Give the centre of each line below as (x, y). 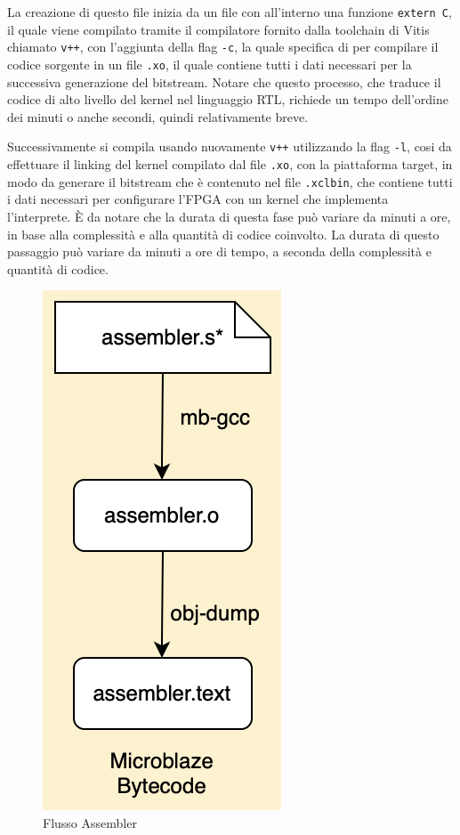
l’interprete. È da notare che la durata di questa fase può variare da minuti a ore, (229, 216)
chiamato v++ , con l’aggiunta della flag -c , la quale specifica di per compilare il (223, 47)
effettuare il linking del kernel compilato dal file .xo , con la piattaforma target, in (230, 164)
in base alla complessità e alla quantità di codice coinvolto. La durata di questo (223, 234)
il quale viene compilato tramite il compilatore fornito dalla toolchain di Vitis (218, 29)
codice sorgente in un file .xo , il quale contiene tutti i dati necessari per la (210, 64)
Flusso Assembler (90, 822)
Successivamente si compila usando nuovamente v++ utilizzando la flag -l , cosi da (230, 146)
